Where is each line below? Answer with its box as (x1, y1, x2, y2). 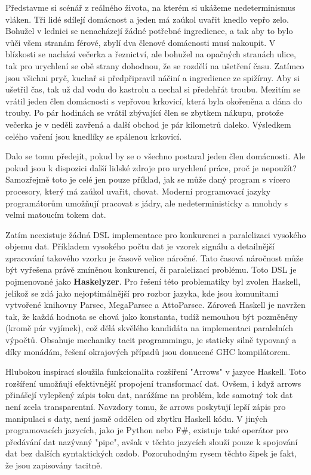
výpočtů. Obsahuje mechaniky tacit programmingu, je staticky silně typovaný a (5, 334, 297, 346)
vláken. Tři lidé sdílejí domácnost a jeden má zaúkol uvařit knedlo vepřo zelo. (5, 13, 289, 25)
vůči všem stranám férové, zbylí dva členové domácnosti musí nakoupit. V (5, 36, 276, 48)
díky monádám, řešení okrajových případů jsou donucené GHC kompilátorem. (5, 345, 291, 357)
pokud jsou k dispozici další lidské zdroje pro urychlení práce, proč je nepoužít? (5, 161, 297, 174)
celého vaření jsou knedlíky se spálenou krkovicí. (5, 129, 182, 142)
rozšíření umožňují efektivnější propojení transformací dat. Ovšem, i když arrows (5, 377, 301, 389)
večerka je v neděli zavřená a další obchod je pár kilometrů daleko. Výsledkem (5, 118, 291, 130)
